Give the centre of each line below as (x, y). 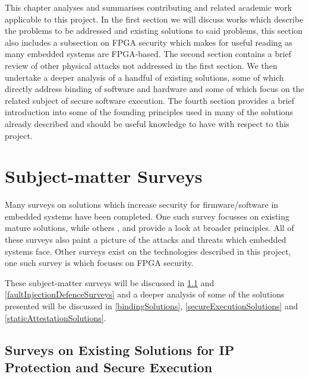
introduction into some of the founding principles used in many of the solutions (149, 112)
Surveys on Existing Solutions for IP (120, 349)
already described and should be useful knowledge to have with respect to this (147, 123)
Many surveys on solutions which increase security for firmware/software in (142, 205)
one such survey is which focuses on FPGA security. (99, 263)
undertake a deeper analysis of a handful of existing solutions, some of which (144, 77)
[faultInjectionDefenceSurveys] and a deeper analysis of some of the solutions (145, 294)
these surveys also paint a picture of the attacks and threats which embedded (146, 240)
